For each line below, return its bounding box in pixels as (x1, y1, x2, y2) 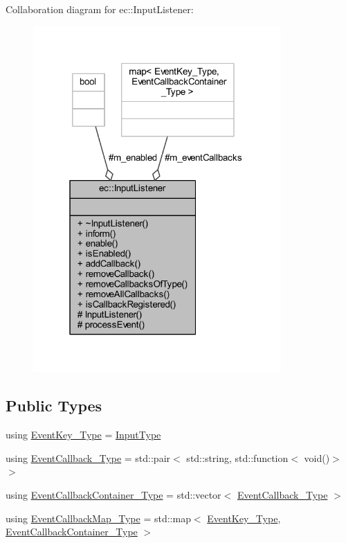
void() (304, 450, 330, 465)
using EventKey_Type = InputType (6, 427, 161, 442)
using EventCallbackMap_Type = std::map (6, 510, 191, 525)
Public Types (6, 395, 102, 416)
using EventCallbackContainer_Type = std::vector (6, 488, 221, 502)
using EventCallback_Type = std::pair (6, 450, 171, 465)
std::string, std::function (186, 450, 289, 465)
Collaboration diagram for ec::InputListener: (6, 2, 194, 16)
